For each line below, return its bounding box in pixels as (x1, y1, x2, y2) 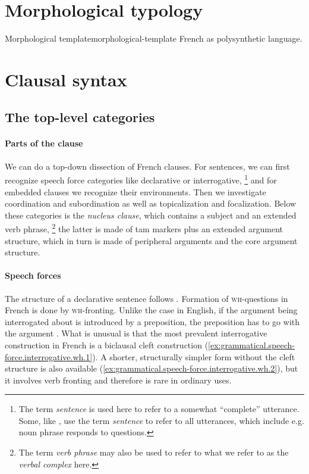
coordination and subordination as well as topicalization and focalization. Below (5, 197, 297, 210)
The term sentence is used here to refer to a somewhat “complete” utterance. (18, 403, 299, 415)
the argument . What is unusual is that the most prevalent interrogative (5, 327, 267, 339)
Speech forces (5, 269, 61, 282)
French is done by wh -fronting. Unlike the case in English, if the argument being (5, 304, 298, 316)
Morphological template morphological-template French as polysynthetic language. (5, 32, 302, 45)
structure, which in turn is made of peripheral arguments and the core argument (5, 234, 298, 247)
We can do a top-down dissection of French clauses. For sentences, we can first (5, 160, 290, 172)
